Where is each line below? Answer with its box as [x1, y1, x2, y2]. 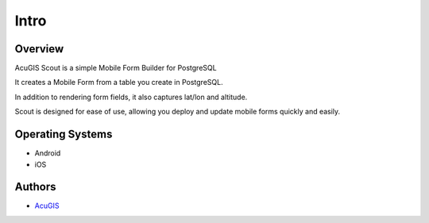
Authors [14, 180, 56, 194]
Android [34, 148, 61, 158]
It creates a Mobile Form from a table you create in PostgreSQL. [14, 78, 223, 87]
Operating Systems [14, 128, 113, 141]
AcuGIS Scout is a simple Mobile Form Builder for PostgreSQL [14, 63, 218, 73]
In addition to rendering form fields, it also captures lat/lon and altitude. [14, 92, 248, 102]
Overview [14, 42, 64, 56]
